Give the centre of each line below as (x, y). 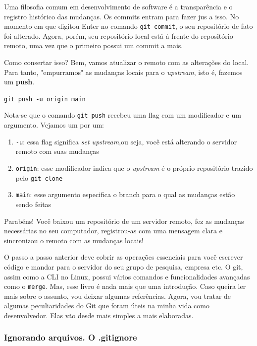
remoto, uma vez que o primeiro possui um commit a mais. (94, 45)
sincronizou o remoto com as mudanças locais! (74, 240)
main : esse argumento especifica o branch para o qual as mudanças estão (125, 194)
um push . (19, 82)
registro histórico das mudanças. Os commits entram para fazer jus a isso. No (122, 16)
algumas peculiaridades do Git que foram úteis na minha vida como (107, 306)
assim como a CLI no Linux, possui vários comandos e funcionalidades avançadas (127, 276)
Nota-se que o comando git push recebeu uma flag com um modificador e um (123, 115)
